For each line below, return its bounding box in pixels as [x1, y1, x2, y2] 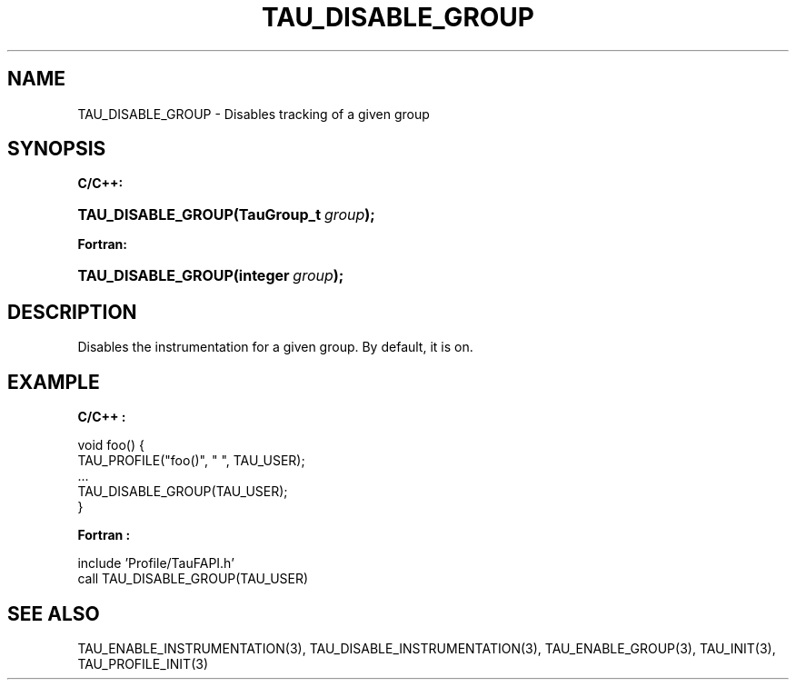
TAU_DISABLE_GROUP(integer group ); [77, 266, 344, 285]
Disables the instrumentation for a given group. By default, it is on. [77, 339, 473, 355]
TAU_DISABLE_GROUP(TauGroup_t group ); [77, 205, 375, 224]
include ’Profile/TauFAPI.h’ [77, 555, 234, 572]
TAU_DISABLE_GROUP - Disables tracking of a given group [77, 105, 430, 122]
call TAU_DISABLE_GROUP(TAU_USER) [77, 571, 309, 587]
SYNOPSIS [7, 137, 106, 161]
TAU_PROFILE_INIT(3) [77, 655, 209, 672]
